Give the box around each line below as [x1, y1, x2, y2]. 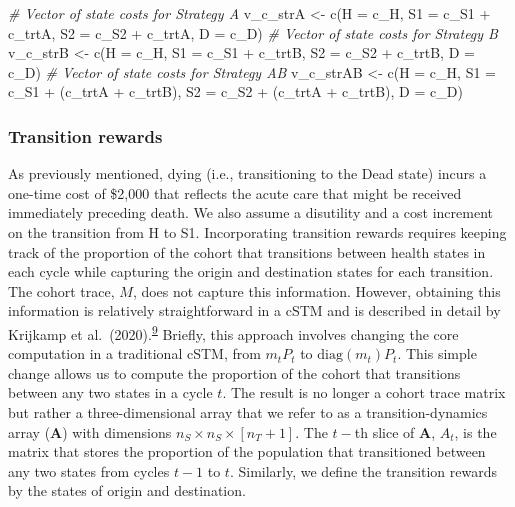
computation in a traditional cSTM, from [8, 343, 261, 364]
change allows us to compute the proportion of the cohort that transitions [8, 362, 461, 383]
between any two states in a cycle [8, 382, 213, 403]
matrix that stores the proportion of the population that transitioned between [8, 441, 486, 462]
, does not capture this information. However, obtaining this [132, 280, 501, 301]
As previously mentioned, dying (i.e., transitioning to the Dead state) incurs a [8, 163, 487, 184]
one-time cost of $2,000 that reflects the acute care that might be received [8, 182, 462, 203]
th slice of [354, 421, 415, 442]
